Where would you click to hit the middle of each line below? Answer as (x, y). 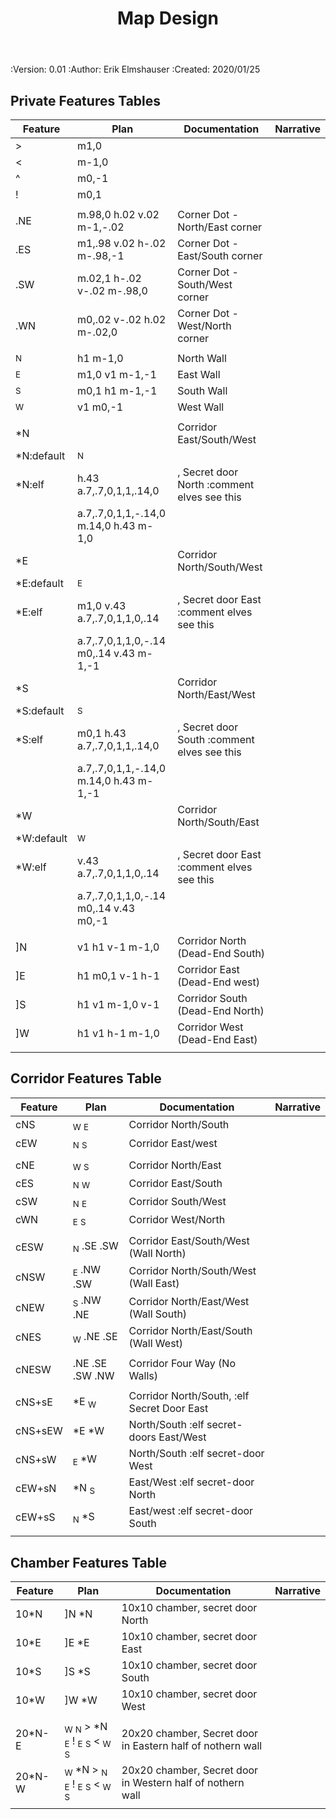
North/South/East (218, 822)
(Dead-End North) (221, 1010)
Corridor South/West (177, 1202)
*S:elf (29, 739)
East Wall (199, 374)
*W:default (41, 838)
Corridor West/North (177, 1220)
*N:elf (30, 484)
